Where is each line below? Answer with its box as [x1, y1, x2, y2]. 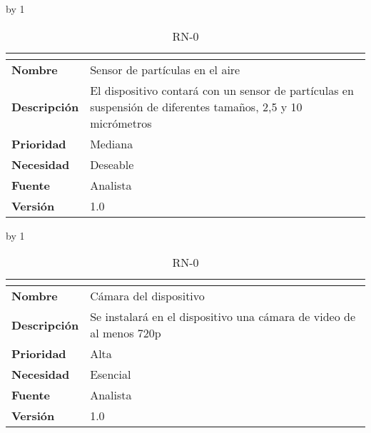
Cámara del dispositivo [90, 287, 205, 305]
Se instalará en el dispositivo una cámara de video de [90, 308, 356, 325]
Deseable [90, 156, 134, 173]
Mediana [90, 135, 133, 152]
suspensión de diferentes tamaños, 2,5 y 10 [90, 98, 303, 115]
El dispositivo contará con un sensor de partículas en [90, 81, 354, 98]
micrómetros [90, 114, 152, 131]
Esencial [90, 366, 131, 383]
